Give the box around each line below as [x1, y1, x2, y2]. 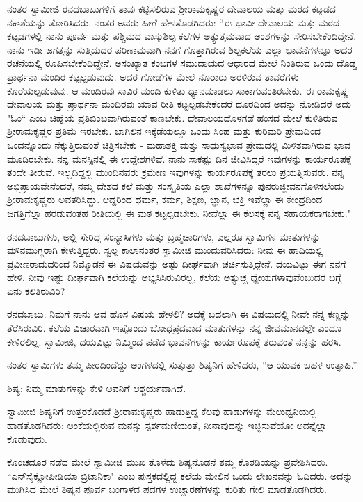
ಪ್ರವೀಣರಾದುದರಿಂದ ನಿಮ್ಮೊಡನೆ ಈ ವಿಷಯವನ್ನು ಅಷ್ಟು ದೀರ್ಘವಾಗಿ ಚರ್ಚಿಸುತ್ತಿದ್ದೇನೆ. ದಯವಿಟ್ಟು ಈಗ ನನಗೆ [7, 256, 346, 270]
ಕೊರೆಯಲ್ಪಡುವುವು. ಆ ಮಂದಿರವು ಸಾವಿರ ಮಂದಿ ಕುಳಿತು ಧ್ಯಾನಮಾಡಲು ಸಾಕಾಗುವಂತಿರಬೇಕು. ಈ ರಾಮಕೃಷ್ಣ [7, 83, 348, 97]
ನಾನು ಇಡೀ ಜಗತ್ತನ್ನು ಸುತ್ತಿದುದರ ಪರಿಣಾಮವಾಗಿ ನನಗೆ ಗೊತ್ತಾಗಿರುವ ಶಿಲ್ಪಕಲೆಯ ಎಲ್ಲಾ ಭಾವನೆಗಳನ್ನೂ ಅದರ [7, 42, 353, 56]
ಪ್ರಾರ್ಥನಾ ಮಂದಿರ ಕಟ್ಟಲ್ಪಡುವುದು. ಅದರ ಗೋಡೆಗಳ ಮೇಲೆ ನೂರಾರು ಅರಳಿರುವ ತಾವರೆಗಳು [7, 69, 299, 83]
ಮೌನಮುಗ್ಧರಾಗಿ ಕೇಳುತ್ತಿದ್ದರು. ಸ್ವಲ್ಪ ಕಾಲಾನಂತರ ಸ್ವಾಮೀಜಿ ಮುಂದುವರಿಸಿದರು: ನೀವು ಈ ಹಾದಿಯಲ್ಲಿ [7, 243, 323, 257]
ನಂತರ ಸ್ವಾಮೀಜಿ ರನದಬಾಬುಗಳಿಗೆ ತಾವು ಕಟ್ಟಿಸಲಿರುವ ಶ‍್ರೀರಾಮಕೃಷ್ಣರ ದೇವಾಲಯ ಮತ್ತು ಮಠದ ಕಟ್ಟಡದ [7, 1, 336, 15]
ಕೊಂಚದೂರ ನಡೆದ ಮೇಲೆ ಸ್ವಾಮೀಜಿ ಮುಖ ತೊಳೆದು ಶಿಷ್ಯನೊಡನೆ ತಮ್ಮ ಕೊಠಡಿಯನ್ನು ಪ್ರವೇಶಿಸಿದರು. [7, 455, 328, 469]
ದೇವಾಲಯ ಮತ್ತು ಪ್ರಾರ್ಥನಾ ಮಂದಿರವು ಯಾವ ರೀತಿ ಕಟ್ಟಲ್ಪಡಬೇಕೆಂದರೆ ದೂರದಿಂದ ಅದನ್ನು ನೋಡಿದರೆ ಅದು [7, 97, 351, 111]
